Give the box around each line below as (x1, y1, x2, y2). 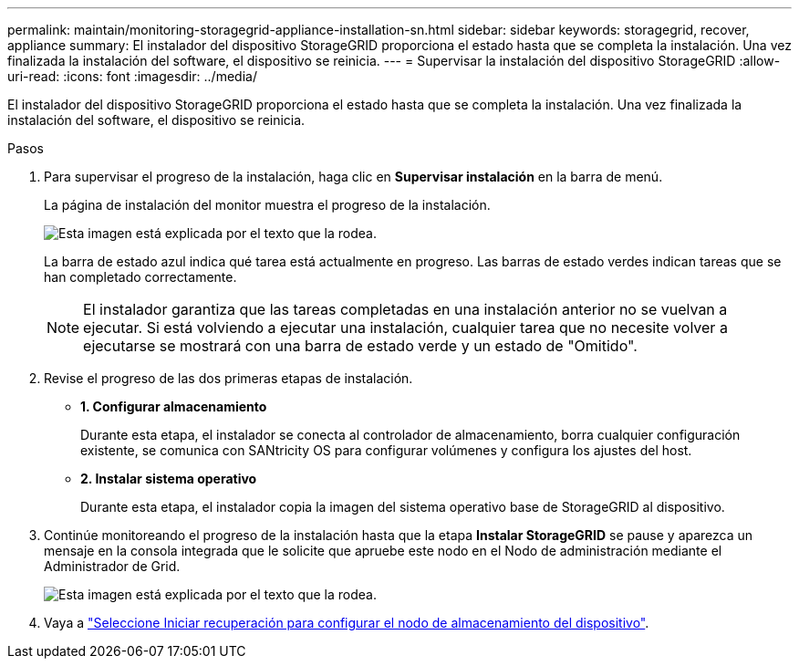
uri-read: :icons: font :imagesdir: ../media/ (7, 68, 257, 84)
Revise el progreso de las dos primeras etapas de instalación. (44, 370, 413, 386)
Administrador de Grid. (44, 558, 181, 574)
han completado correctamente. (44, 269, 237, 285)
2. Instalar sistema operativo (80, 471, 257, 486)
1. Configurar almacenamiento (80, 399, 267, 414)
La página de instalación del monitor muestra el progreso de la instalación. (44, 197, 491, 213)
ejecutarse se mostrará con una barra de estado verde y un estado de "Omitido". (83, 337, 638, 355)
